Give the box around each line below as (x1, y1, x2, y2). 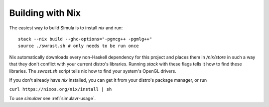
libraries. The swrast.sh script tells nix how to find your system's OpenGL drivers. (9, 68, 176, 74)
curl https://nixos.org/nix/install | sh (9, 87, 112, 92)
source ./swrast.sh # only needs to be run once (18, 43, 139, 49)
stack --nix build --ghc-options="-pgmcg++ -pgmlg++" (18, 36, 152, 42)
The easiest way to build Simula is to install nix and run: (9, 25, 123, 31)
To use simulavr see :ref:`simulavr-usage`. (9, 95, 96, 101)
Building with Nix (9, 7, 81, 18)
